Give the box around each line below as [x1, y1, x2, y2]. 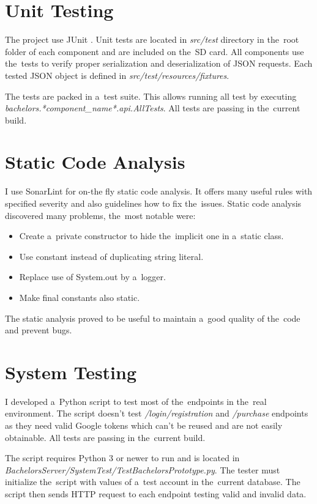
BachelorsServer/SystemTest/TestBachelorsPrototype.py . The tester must [5, 463, 280, 476]
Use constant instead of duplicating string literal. [19, 250, 204, 262]
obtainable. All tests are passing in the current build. [5, 431, 206, 443]
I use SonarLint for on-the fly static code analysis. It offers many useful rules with [5, 185, 313, 198]
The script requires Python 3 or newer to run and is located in [5, 451, 240, 464]
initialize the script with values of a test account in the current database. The [5, 475, 300, 488]
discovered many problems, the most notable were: [5, 209, 196, 221]
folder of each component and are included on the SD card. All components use [5, 45, 304, 57]
